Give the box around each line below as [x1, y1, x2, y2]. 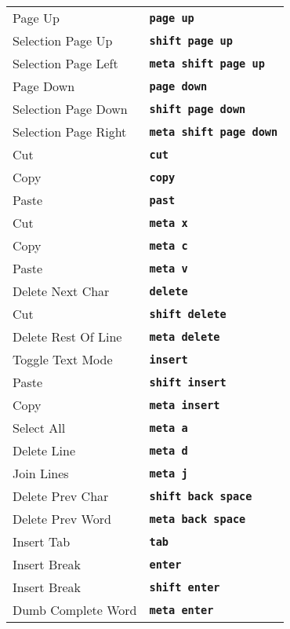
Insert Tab [13, 532, 71, 550]
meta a [149, 421, 188, 434]
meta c [149, 239, 188, 252]
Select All [13, 419, 66, 437]
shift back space [149, 489, 252, 503]
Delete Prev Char [13, 487, 109, 505]
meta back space [149, 512, 246, 525]
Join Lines [13, 464, 69, 482]
